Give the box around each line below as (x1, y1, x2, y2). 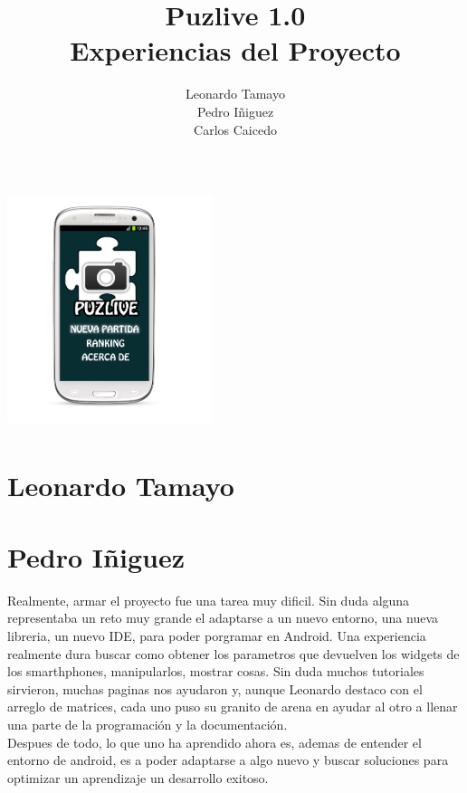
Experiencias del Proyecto (70, 32, 401, 69)
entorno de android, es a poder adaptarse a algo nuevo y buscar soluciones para (7, 750, 449, 769)
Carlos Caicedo (194, 119, 277, 139)
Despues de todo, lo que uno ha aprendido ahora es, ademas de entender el (7, 732, 422, 751)
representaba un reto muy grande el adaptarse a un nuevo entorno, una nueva (7, 608, 439, 627)
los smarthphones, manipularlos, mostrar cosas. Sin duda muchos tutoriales (7, 662, 424, 681)
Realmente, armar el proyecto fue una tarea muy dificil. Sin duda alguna (7, 590, 410, 609)
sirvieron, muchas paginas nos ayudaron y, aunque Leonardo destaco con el (7, 679, 423, 698)
